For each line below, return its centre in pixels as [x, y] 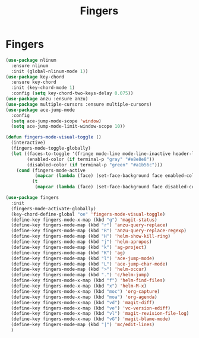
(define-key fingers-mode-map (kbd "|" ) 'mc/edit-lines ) [83, 325]
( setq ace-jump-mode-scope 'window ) [56, 121]
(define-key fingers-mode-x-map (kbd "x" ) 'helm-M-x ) [79, 286]
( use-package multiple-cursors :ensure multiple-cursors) [79, 104]
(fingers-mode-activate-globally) [53, 209]
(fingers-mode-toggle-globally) [51, 149]
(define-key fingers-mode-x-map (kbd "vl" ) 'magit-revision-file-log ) [100, 314]
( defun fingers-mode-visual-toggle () [53, 137]
